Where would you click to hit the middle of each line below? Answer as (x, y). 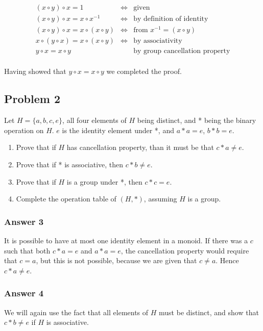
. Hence (227, 260)
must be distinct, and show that (209, 312)
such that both (27, 250)
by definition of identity (171, 19)
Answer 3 (24, 221)
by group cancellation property (182, 51)
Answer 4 (24, 293)
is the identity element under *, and (118, 130)
